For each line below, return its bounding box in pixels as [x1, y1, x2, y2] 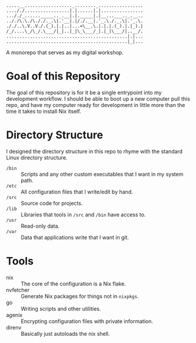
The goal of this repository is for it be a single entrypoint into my [6, 89, 162, 96]
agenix [6, 311, 22, 318]
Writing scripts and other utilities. [21, 305, 101, 312]
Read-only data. [21, 222, 60, 229]
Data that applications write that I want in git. [21, 234, 129, 241]
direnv [6, 324, 22, 331]
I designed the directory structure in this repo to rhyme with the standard [6, 148, 183, 155]
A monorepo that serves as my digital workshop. [6, 49, 124, 56]
